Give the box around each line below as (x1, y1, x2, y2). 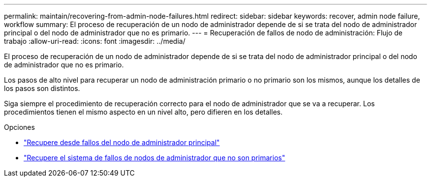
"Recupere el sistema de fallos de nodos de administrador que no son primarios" (24, 153, 285, 162)
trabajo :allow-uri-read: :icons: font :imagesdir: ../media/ (4, 37, 185, 45)
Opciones (4, 123, 35, 131)
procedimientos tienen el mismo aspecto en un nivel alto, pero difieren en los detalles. (4, 108, 283, 116)
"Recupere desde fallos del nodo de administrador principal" (24, 138, 220, 147)
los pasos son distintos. (4, 84, 80, 92)
